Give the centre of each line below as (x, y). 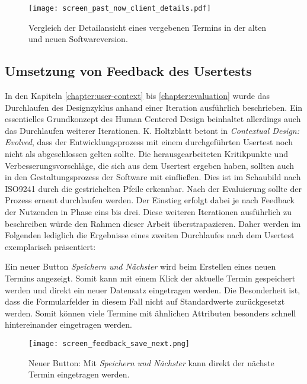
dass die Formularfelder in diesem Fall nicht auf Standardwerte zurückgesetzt (145, 301)
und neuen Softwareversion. (78, 39)
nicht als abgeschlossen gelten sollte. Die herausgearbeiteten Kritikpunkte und (146, 154)
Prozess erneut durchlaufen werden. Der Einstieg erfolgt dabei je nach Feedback (150, 200)
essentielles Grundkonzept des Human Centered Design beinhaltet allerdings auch (153, 119)
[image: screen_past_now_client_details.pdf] (120, 8)
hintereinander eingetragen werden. (68, 324)
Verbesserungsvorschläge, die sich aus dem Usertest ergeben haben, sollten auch (150, 165)
